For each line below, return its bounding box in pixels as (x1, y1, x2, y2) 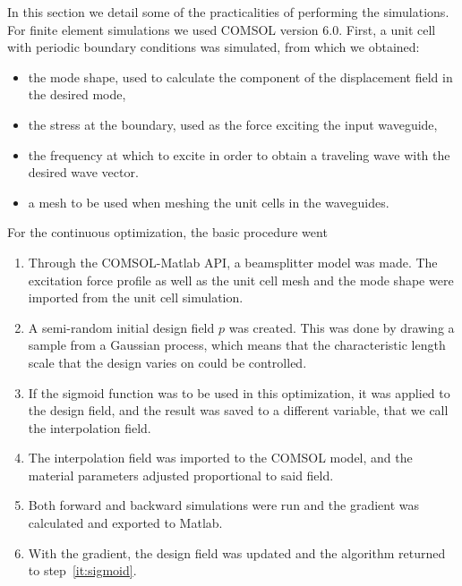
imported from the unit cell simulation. (28, 288, 244, 307)
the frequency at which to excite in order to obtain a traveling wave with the (28, 145, 450, 164)
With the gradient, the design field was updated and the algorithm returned (28, 543, 446, 562)
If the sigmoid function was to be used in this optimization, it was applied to (28, 383, 450, 402)
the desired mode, (28, 85, 126, 104)
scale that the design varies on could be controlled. (28, 352, 307, 371)
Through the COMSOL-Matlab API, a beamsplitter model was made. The (28, 252, 438, 271)
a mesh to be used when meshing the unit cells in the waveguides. (28, 192, 389, 211)
